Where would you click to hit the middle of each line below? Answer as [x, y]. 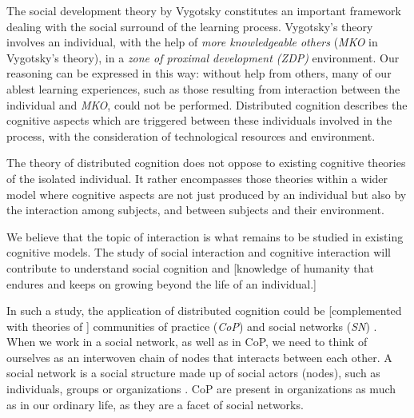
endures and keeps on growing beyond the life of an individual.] [162, 283]
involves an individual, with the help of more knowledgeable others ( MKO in [192, 42]
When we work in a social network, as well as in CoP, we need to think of [187, 342]
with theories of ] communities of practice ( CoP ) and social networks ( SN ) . [192, 326]
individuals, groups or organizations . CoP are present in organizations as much [201, 389]
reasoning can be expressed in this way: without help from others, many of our [199, 73]
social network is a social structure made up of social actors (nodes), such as [193, 373]
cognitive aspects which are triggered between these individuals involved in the [199, 120]
